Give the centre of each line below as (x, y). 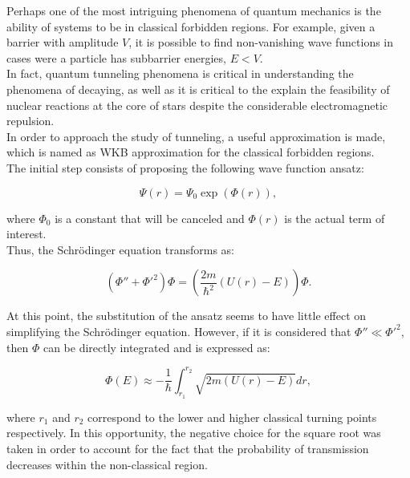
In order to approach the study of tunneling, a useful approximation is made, (196, 136)
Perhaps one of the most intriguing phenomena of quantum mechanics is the (194, 10)
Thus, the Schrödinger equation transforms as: (120, 249)
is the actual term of (335, 218)
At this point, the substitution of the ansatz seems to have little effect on (187, 316)
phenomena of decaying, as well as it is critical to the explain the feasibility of (198, 89)
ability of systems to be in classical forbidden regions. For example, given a (191, 26)
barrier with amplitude (63, 42)
